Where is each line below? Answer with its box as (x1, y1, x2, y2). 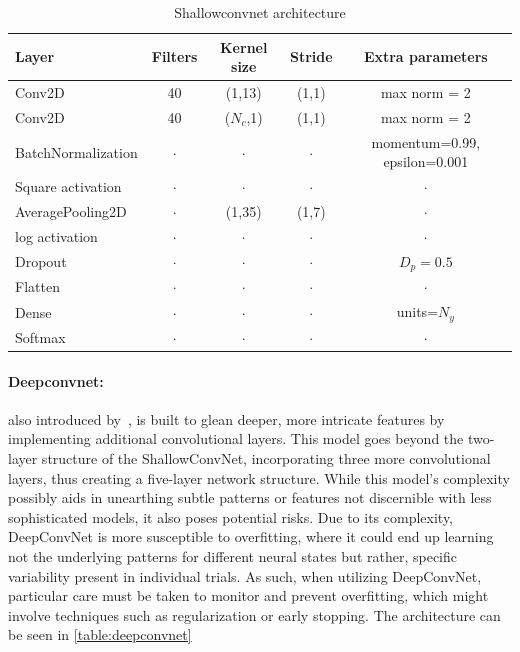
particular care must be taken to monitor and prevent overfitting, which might (8, 585, 489, 606)
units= (396, 301, 439, 322)
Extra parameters (363, 46, 488, 67)
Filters (151, 46, 198, 67)
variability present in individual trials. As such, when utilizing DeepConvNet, (8, 565, 482, 586)
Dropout (15, 251, 67, 272)
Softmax (15, 326, 66, 347)
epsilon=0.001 (383, 151, 469, 172)
